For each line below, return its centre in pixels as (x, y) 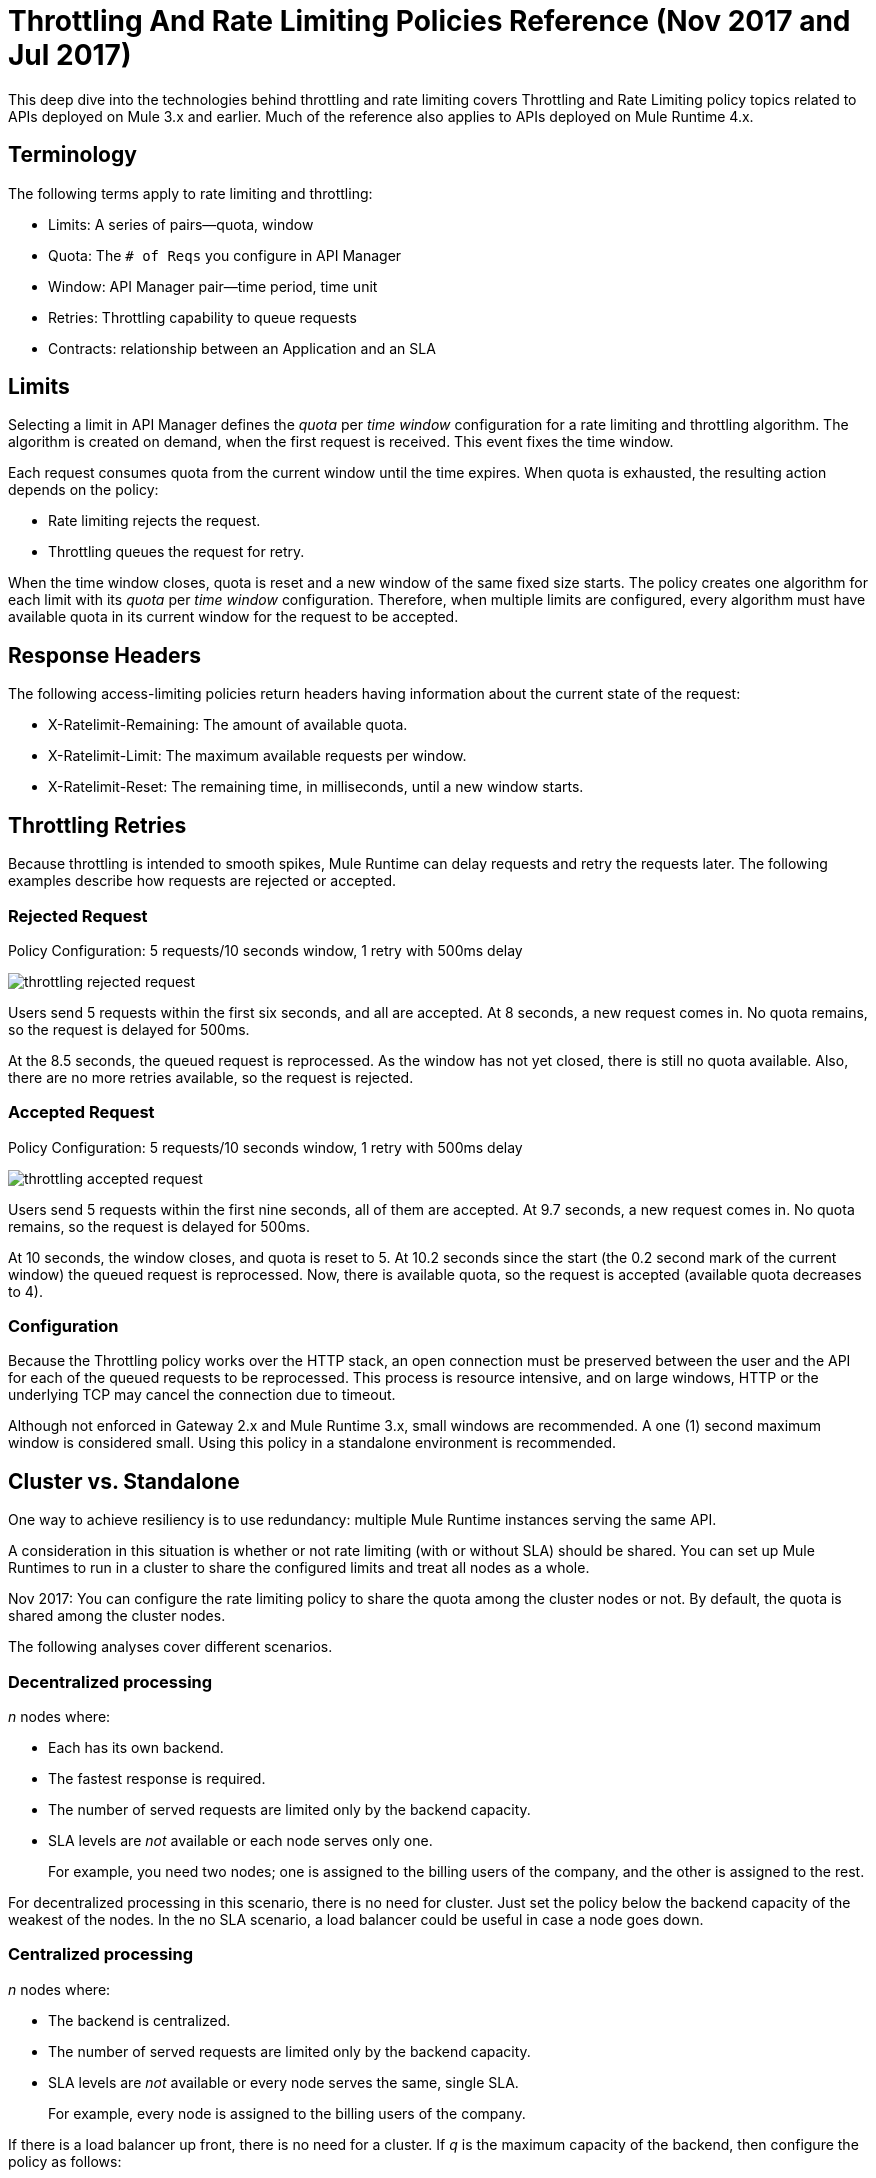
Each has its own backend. (136, 1747)
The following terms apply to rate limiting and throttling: (190, 193)
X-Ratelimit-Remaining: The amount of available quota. (228, 725)
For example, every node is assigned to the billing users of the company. (287, 2113)
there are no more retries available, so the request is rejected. (211, 1077)
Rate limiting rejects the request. (154, 521)
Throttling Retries (97, 825)
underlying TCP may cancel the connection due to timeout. (202, 1395)
